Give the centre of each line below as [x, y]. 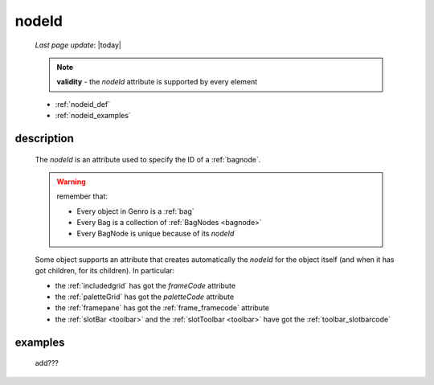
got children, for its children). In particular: [105, 271]
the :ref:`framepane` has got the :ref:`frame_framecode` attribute [162, 308]
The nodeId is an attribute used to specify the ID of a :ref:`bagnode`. [148, 159]
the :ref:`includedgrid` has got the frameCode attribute [145, 285]
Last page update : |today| [78, 45]
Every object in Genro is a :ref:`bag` [135, 211]
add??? [47, 363]
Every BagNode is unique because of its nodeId [156, 234]
